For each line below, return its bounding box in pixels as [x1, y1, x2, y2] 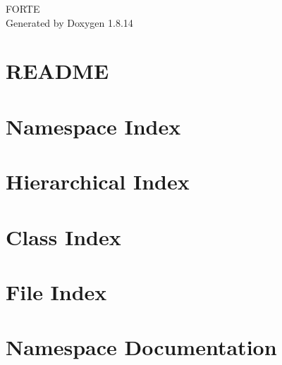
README [6, 56, 109, 85]
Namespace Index [6, 111, 181, 140]
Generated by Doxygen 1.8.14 [6, 15, 133, 30]
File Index [6, 277, 107, 306]
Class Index [6, 222, 121, 251]
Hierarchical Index [6, 167, 190, 196]
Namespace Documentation [6, 333, 277, 361]
